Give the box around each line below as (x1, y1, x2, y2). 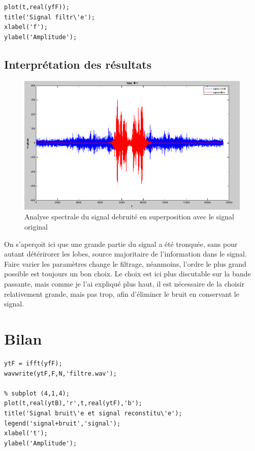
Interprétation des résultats (4, 56, 152, 72)
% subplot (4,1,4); (4, 389, 70, 397)
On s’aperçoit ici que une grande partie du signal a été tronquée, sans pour (4, 238, 238, 249)
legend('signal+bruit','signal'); (4, 419, 121, 427)
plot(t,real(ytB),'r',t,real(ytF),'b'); (4, 400, 143, 407)
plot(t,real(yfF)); (4, 4, 70, 11)
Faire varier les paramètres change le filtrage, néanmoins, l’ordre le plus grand (4, 258, 246, 269)
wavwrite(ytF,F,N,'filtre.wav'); (4, 370, 117, 377)
